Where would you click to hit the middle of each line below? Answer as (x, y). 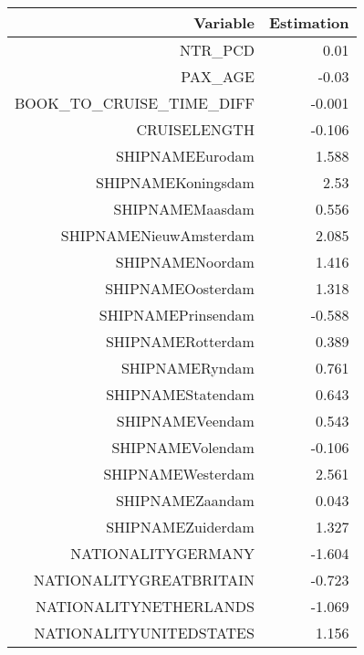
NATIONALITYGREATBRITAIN (144, 580)
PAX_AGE (218, 76)
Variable (224, 22)
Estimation (309, 22)
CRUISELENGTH (195, 129)
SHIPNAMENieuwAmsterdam (157, 235)
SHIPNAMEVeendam (185, 421)
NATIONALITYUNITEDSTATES (144, 633)
